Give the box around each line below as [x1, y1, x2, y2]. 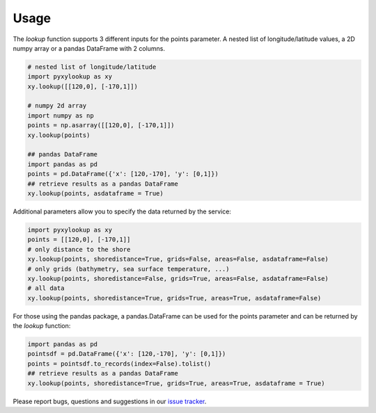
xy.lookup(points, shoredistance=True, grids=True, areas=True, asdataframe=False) [27, 294, 322, 302]
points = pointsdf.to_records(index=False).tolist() [27, 359, 212, 368]
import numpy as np [27, 111, 94, 120]
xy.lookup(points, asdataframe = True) [27, 190, 164, 197]
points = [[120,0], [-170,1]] [27, 236, 131, 243]
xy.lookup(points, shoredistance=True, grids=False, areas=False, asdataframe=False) [27, 255, 329, 264]
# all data [27, 284, 65, 292]
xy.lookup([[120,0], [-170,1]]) [27, 82, 139, 90]
